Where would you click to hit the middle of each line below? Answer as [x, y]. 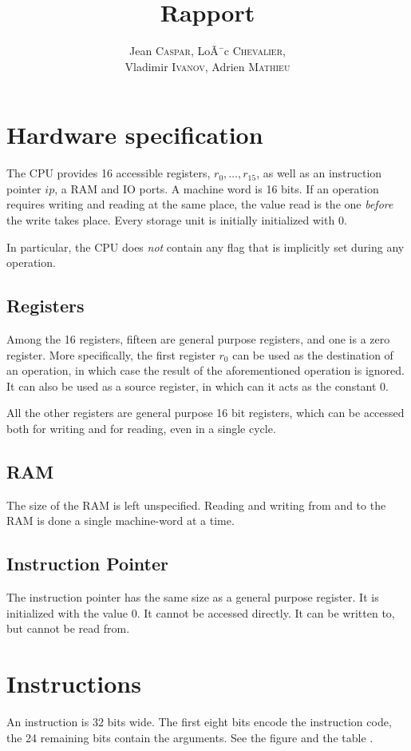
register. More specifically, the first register [111, 354]
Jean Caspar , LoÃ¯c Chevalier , [207, 51]
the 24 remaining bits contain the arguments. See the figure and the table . [190, 737]
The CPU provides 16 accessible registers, [109, 173]
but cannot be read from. [68, 628]
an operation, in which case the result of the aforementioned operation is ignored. [205, 370]
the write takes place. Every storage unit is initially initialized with [171, 220]
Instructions [74, 683]
